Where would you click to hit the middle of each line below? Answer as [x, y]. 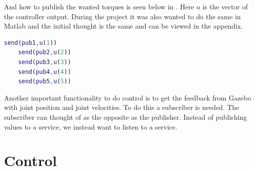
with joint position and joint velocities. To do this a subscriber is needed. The [122, 107]
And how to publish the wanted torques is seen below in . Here [99, 6]
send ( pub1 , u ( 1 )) [31, 43]
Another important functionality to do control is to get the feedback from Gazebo [128, 97]
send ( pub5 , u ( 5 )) [45, 82]
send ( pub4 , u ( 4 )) [45, 72]
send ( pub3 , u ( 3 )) [45, 62]
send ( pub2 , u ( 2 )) [45, 52]
